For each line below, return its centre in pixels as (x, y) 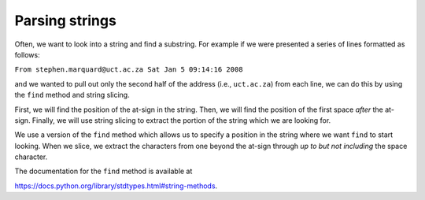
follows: (27, 54)
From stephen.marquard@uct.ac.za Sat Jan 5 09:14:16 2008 (129, 70)
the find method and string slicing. (72, 95)
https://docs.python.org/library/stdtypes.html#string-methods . (116, 186)
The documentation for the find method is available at (103, 171)
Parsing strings (66, 20)
